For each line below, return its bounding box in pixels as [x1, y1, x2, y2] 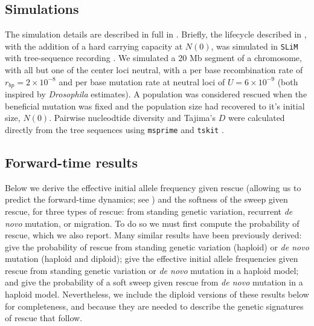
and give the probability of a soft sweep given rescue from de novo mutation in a [5, 276, 303, 289]
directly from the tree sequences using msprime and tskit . [5, 123, 224, 135]
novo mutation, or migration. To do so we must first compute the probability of [5, 217, 300, 229]
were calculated [228, 111, 285, 124]
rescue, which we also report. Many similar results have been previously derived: [5, 229, 302, 241]
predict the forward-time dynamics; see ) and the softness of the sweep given [5, 193, 288, 206]
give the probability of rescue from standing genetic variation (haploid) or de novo [5, 240, 309, 253]
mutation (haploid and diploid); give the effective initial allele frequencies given [5, 252, 298, 265]
